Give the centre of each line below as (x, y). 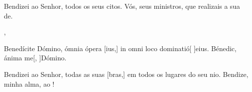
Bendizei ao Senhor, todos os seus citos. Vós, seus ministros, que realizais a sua (122, 6)
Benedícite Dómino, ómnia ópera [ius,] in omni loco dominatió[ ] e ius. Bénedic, (120, 48)
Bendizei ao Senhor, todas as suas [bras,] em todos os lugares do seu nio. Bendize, (126, 74)
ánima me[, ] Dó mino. (35, 58)
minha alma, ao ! (29, 83)
